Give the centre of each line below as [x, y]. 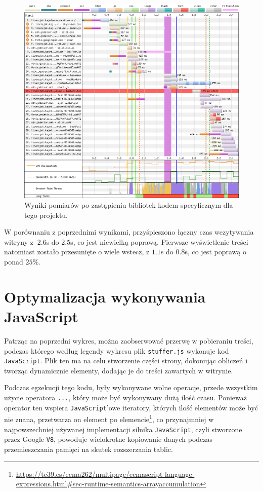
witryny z [19, 241]
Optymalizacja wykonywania [105, 296]
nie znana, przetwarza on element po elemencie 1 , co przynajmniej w [109, 419]
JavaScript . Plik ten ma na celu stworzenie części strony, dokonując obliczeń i [126, 361]
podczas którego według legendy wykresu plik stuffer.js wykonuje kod [117, 350]
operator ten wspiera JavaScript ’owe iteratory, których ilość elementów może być [131, 407]
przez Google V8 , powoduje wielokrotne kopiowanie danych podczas [108, 439]
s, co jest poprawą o [215, 252]
